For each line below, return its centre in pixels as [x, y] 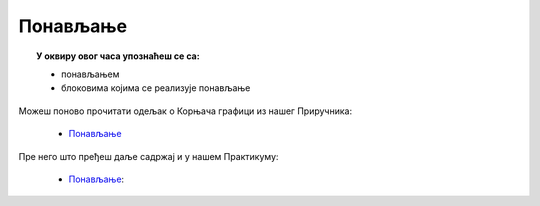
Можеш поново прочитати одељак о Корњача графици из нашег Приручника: [185, 111]
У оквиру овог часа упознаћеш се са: [118, 56]
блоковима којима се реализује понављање [156, 88]
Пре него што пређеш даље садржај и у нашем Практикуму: [148, 156]
